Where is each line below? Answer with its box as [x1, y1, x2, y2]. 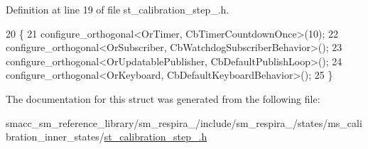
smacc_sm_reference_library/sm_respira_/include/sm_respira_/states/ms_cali [6, 115, 362, 130]
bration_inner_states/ [6, 129, 104, 144]
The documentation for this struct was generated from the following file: [6, 91, 320, 106]
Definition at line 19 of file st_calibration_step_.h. [6, 2, 229, 16]
